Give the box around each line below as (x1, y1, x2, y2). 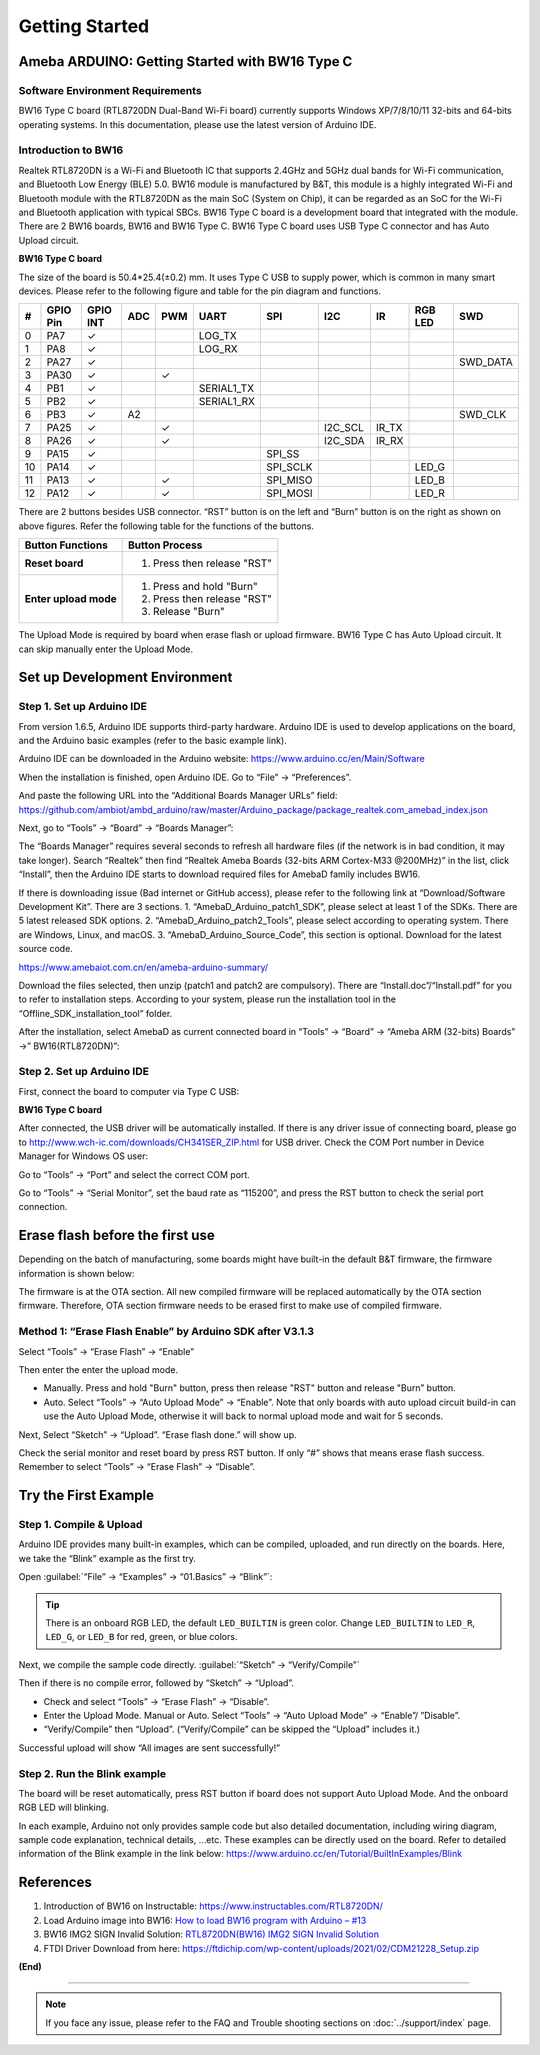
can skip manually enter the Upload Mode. (18, 643, 194, 655)
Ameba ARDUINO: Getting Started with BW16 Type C (18, 53, 353, 70)
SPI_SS (266, 447, 300, 461)
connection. (18, 1201, 68, 1213)
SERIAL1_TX (198, 381, 255, 395)
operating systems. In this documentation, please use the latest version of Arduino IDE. (18, 118, 377, 130)
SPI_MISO (266, 473, 314, 487)
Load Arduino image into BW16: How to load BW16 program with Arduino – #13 (43, 1914, 367, 1926)
